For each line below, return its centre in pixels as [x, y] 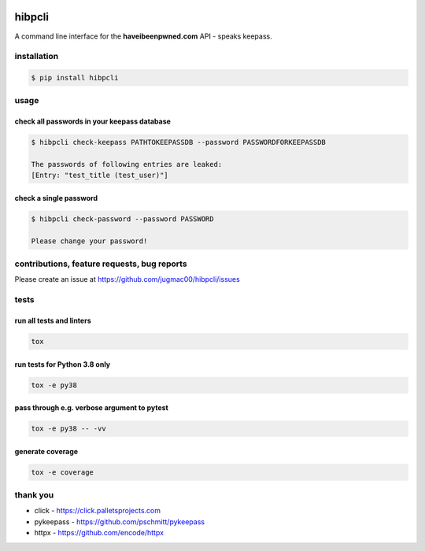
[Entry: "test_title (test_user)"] [100, 176]
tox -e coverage [63, 472]
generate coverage [46, 451]
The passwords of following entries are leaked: [127, 164]
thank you [34, 495]
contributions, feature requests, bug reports [101, 264]
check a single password [56, 198]
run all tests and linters [53, 321]
